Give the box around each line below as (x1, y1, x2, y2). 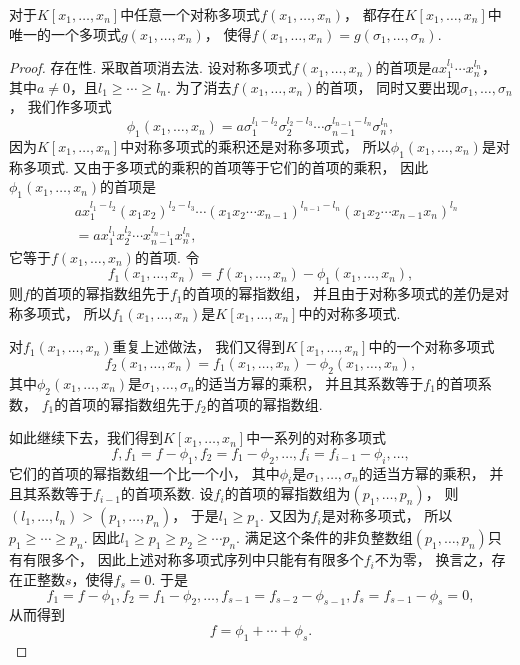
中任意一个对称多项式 (120, 4, 261, 24)
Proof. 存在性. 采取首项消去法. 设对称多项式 (9, 57, 292, 78)
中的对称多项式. (298, 302, 401, 323)
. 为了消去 (166, 76, 232, 97)
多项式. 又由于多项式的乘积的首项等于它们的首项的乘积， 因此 (22, 156, 429, 177)
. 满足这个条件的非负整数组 (236, 527, 413, 548)
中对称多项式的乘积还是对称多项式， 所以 (120, 135, 391, 156)
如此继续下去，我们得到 (9, 427, 163, 448)
